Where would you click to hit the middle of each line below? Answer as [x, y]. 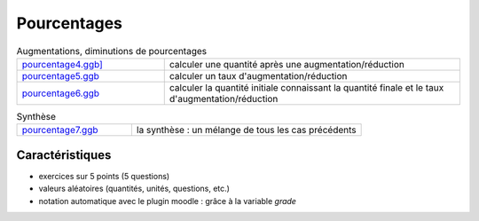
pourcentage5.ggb [60, 75]
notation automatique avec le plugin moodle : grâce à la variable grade [168, 201]
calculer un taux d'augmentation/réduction [258, 75]
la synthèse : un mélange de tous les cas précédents [246, 130]
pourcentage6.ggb [61, 93]
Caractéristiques [64, 155]
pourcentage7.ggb [60, 130]
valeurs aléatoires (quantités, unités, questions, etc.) [134, 189]
